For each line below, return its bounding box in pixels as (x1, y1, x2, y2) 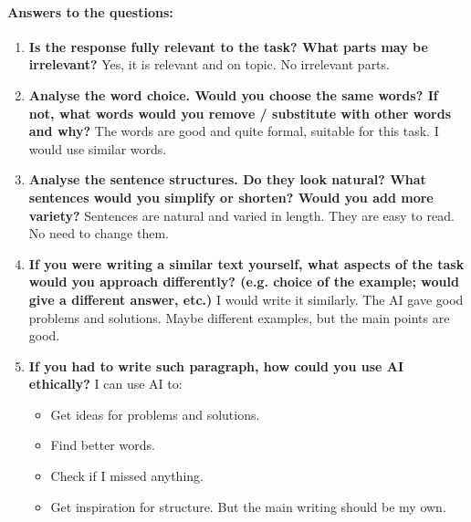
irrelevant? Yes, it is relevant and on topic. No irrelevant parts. (28, 55, 390, 74)
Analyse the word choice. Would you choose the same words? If (28, 85, 438, 104)
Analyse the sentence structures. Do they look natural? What (28, 170, 426, 189)
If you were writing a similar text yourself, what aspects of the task (28, 254, 465, 273)
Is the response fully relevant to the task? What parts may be (28, 37, 428, 56)
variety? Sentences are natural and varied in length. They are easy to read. (28, 205, 455, 224)
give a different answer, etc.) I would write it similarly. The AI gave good (28, 289, 464, 308)
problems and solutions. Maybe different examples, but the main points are (28, 308, 450, 327)
